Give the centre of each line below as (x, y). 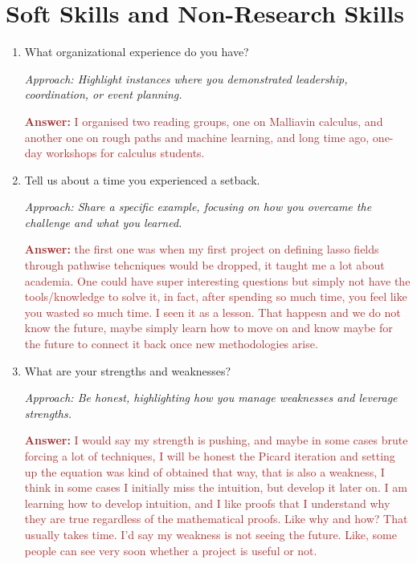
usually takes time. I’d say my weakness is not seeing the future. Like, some (211, 534)
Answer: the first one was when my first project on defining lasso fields (202, 249)
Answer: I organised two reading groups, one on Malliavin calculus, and (204, 121)
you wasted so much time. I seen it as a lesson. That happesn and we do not (213, 312)
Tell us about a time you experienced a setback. (142, 179)
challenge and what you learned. (103, 222)
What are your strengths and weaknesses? (128, 370)
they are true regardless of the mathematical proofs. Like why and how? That (216, 519)
